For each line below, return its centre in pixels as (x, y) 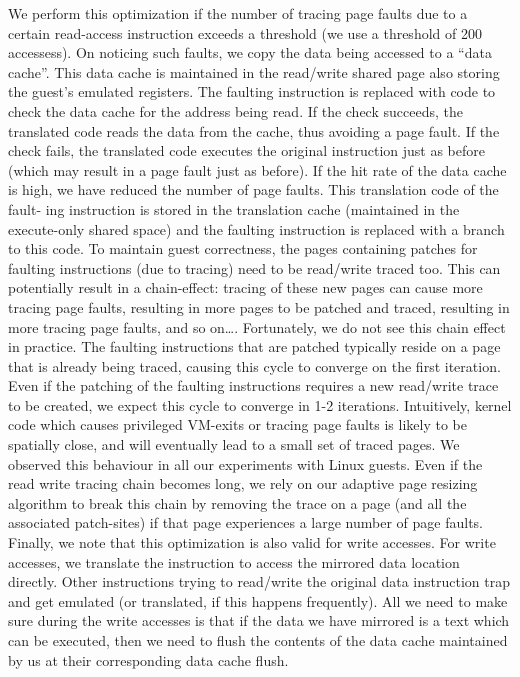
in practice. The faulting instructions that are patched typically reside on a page (254, 346)
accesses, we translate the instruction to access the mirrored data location (234, 561)
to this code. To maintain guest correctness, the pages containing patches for (243, 248)
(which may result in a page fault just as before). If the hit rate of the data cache (257, 169)
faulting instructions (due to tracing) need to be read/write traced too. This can (254, 267)
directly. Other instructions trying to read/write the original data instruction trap (259, 581)
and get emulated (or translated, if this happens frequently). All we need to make (258, 600)
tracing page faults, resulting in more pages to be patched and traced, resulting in (259, 306)
